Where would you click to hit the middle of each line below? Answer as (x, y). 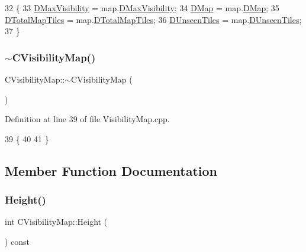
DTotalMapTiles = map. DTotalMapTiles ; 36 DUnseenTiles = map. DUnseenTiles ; (153, 19)
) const (17, 241)
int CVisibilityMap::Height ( (56, 222)
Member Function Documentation (111, 170)
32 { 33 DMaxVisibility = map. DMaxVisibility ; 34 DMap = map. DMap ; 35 (142, 8)
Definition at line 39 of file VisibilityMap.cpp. (87, 119)
